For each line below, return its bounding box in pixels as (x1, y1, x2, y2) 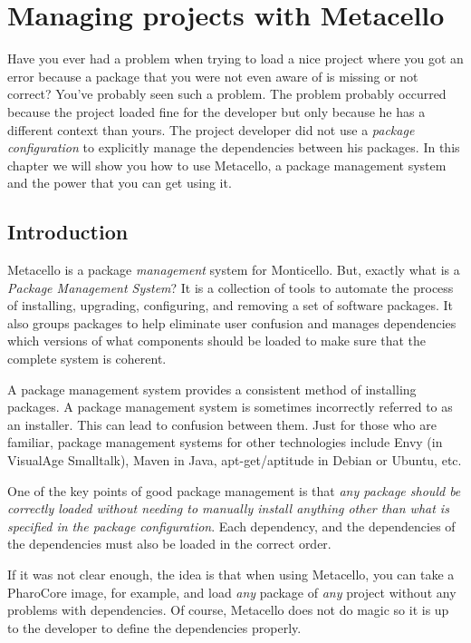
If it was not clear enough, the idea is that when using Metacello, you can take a (7, 564, 455, 583)
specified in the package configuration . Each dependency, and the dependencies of (7, 516, 456, 535)
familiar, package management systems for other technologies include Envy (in (7, 433, 443, 452)
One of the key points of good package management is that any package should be (7, 481, 461, 500)
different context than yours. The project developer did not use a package (7, 120, 415, 139)
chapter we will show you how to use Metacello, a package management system (7, 155, 447, 174)
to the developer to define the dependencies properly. (7, 618, 302, 637)
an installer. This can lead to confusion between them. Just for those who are (7, 414, 437, 434)
